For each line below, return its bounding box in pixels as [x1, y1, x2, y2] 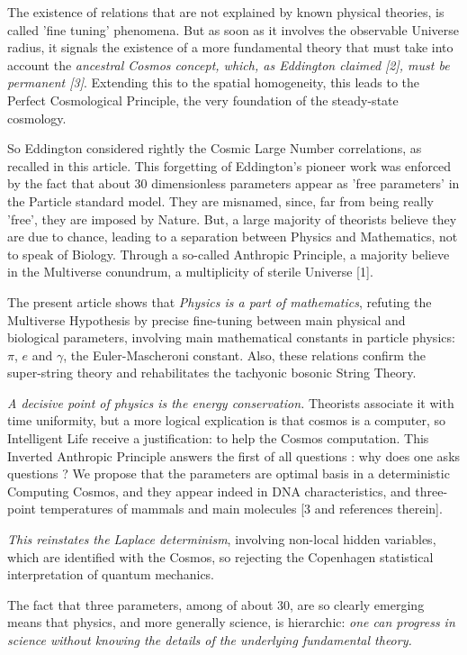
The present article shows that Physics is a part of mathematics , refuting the [7, 292, 432, 311]
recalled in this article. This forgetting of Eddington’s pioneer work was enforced [7, 156, 452, 175]
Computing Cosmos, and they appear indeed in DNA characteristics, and [7, 481, 411, 500]
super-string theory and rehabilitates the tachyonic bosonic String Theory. [7, 363, 417, 382]
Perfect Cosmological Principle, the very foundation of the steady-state [7, 90, 399, 109]
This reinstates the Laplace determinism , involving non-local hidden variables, [7, 530, 436, 549]
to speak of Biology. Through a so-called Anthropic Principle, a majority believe [7, 244, 450, 263]
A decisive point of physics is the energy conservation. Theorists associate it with [7, 393, 454, 412]
